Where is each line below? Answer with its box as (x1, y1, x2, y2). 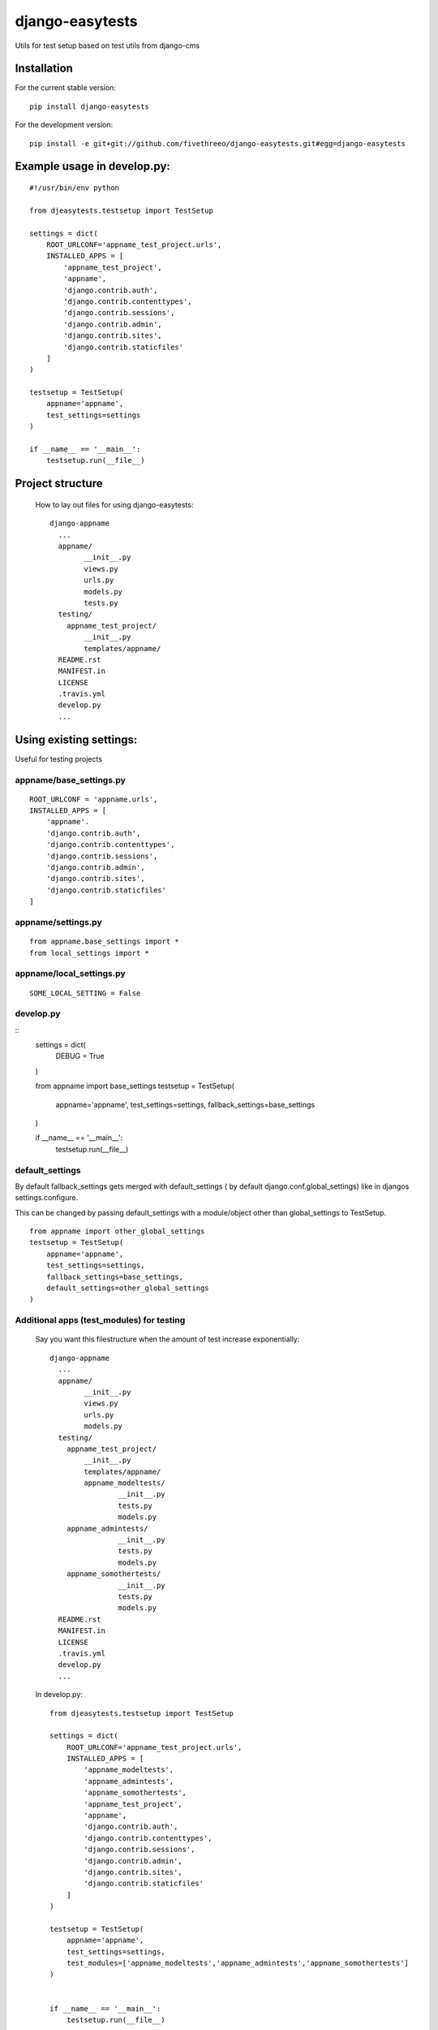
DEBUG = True (55, 1052, 105, 1061)
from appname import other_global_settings (29, 1227, 205, 1236)
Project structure (15, 477, 103, 490)
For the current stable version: (15, 83, 117, 93)
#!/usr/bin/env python (29, 184, 120, 192)
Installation (15, 62, 73, 76)
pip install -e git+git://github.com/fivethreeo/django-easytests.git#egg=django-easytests (29, 139, 406, 148)
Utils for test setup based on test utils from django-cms (15, 41, 200, 50)
